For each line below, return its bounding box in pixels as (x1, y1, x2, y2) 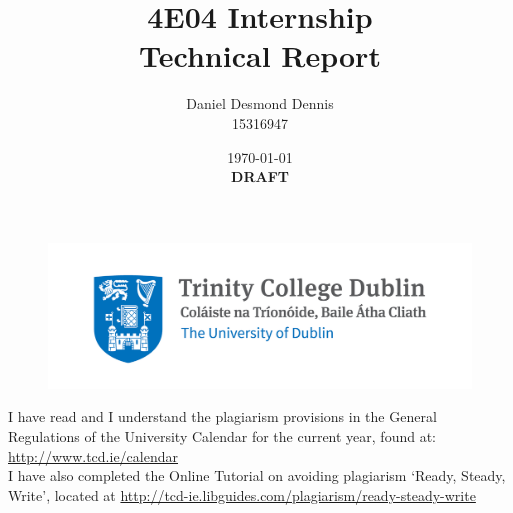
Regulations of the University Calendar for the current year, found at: (8, 426, 437, 447)
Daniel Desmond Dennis (186, 93, 334, 114)
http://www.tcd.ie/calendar (8, 445, 179, 466)
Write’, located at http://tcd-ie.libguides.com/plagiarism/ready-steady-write (8, 484, 476, 505)
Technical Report (139, 35, 381, 76)
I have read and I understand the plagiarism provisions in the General (8, 406, 437, 427)
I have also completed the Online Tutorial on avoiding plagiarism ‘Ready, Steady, (8, 465, 506, 486)
